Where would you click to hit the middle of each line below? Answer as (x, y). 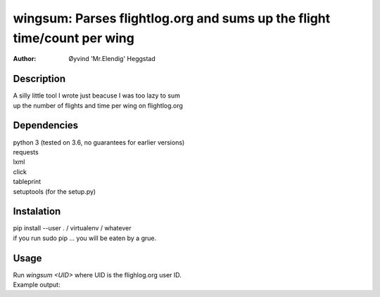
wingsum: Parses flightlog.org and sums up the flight (172, 18)
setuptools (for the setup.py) (55, 191)
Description (39, 79)
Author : (25, 59)
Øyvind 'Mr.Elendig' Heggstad (112, 59)
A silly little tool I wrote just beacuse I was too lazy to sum (97, 95)
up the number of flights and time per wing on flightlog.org (98, 105)
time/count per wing (74, 38)
